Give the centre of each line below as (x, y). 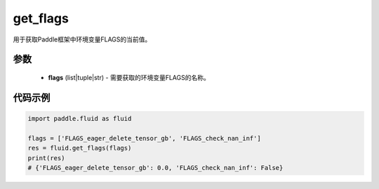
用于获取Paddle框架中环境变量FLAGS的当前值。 (82, 39)
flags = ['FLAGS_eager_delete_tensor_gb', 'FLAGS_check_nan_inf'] (144, 138)
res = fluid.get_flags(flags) (80, 148)
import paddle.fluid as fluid (80, 118)
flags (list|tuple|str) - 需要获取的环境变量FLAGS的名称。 (129, 77)
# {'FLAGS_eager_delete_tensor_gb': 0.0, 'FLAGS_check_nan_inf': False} (155, 168)
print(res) (46, 158)
